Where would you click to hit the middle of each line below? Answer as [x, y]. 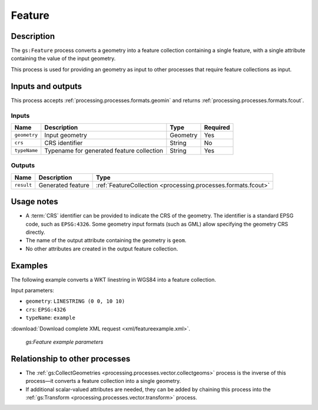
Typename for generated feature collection [104, 150]
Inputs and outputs [47, 86]
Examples [29, 265]
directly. [35, 232]
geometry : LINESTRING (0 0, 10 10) [75, 301]
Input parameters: [32, 290]
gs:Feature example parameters [64, 342]
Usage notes [34, 202]
